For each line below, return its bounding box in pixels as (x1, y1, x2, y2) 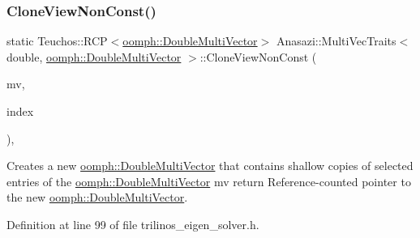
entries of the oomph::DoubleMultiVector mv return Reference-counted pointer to (6, 172, 411, 189)
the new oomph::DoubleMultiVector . (6, 189, 188, 206)
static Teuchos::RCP (6, 32, 108, 49)
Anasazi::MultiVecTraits (276, 32, 396, 49)
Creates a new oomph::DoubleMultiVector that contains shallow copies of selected (6, 157, 414, 174)
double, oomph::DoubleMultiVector (6, 48, 182, 65)
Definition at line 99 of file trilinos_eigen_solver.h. (6, 215, 259, 232)
